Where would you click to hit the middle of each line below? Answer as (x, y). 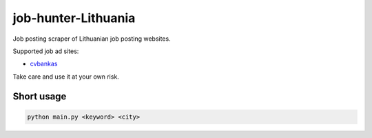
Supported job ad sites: (46, 51)
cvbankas (44, 64)
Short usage (40, 96)
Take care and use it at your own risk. (66, 77)
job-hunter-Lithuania (74, 18)
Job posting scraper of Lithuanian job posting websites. (92, 39)
